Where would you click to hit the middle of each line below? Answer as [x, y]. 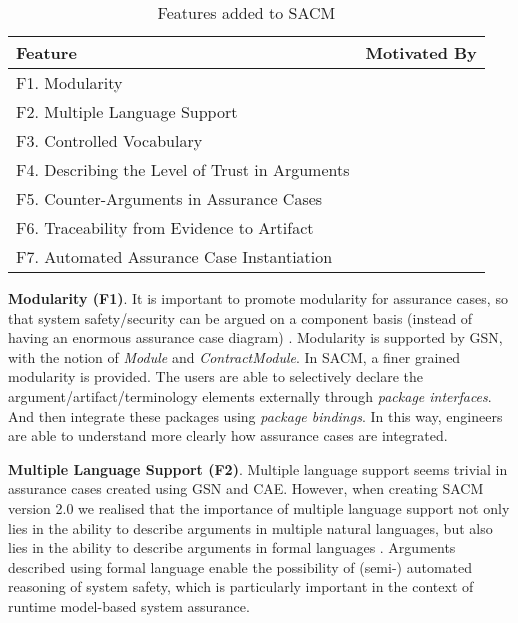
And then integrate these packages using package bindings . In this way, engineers [255, 415]
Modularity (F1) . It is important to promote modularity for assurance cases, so [258, 298]
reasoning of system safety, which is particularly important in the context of [241, 586]
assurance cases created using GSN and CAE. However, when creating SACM [246, 488]
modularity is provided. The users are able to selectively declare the [216, 376]
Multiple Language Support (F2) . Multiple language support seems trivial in [258, 468]
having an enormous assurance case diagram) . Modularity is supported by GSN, [255, 337]
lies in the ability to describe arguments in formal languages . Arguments [232, 547]
